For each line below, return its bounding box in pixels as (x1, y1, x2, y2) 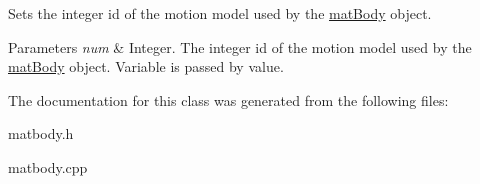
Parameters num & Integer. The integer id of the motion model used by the (8, 36, 472, 57)
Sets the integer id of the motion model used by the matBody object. (8, 3, 432, 23)
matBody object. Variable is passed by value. (8, 56, 284, 77)
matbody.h (8, 123, 74, 144)
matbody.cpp (8, 156, 88, 177)
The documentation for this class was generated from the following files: (8, 89, 449, 110)
